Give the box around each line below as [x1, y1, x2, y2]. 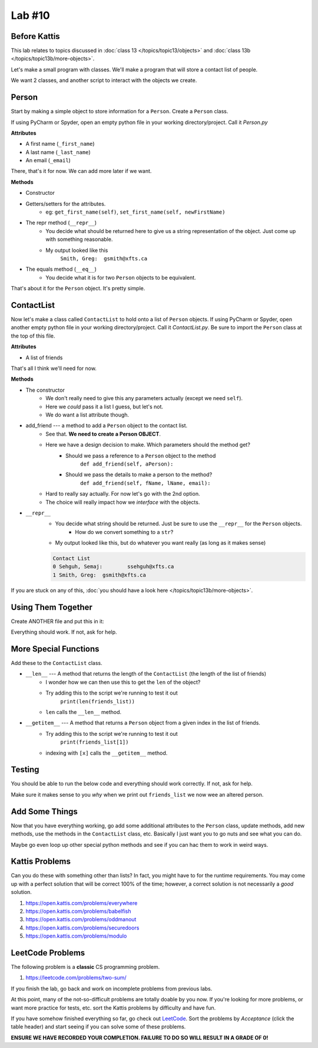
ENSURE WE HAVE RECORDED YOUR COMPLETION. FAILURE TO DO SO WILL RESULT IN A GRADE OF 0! [11, 1034, 269, 1041]
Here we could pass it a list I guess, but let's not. [45, 403, 164, 410]
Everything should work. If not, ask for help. [11, 628, 117, 636]
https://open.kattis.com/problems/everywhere [25, 899, 138, 906]
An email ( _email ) [25, 157, 71, 164]
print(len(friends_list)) [60, 698, 135, 705]
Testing [11, 765, 39, 775]
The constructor [25, 387, 65, 394]
